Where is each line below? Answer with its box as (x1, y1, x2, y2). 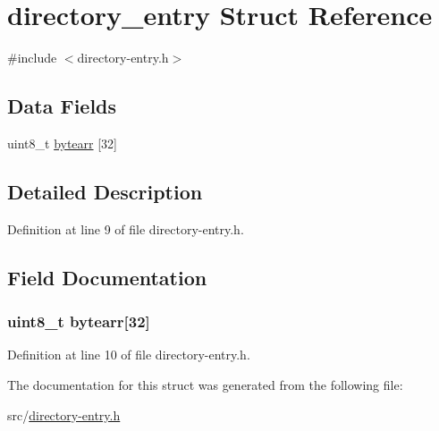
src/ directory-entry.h (7, 405, 121, 424)
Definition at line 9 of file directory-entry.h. (7, 219, 244, 238)
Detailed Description (7, 177, 203, 205)
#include (7, 48, 57, 67)
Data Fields (7, 92, 117, 120)
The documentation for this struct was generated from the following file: (7, 375, 403, 393)
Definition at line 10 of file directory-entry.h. (7, 345, 250, 364)
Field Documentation (7, 263, 207, 291)
